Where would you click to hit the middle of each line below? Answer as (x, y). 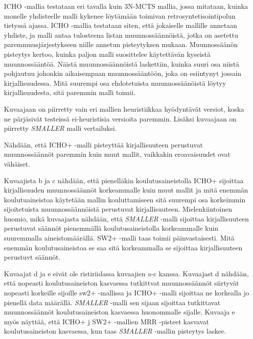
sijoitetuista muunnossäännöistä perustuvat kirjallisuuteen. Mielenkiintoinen (118, 209)
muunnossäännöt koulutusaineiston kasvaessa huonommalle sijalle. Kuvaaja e (119, 312)
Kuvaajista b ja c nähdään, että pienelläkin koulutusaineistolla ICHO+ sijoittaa (124, 180)
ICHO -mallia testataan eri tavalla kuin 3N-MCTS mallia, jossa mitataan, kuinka (126, 6)
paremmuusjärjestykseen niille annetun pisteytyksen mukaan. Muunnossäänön (121, 44)
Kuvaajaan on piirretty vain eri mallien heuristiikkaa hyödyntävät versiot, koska (124, 109)
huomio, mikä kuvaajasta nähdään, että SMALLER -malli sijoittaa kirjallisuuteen (126, 218)
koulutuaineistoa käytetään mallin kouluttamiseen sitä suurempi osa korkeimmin (125, 199)
